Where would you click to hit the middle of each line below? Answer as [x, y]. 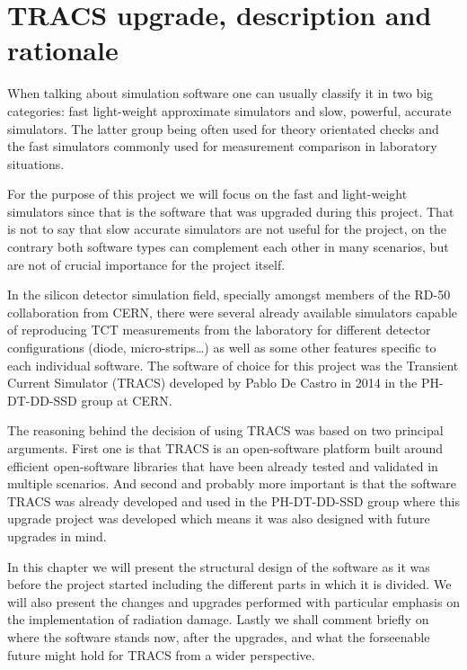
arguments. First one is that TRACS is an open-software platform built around [225, 448]
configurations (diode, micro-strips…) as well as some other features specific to [222, 348]
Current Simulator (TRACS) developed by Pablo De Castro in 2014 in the [212, 383]
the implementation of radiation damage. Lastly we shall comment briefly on [218, 619]
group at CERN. [127, 400]
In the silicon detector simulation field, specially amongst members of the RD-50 [229, 295]
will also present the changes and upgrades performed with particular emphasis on [233, 601]
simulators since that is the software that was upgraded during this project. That [231, 211]
